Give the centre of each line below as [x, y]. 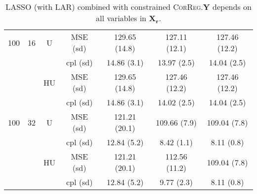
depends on [232, 7]
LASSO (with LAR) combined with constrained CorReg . [104, 7]
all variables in [121, 18]
